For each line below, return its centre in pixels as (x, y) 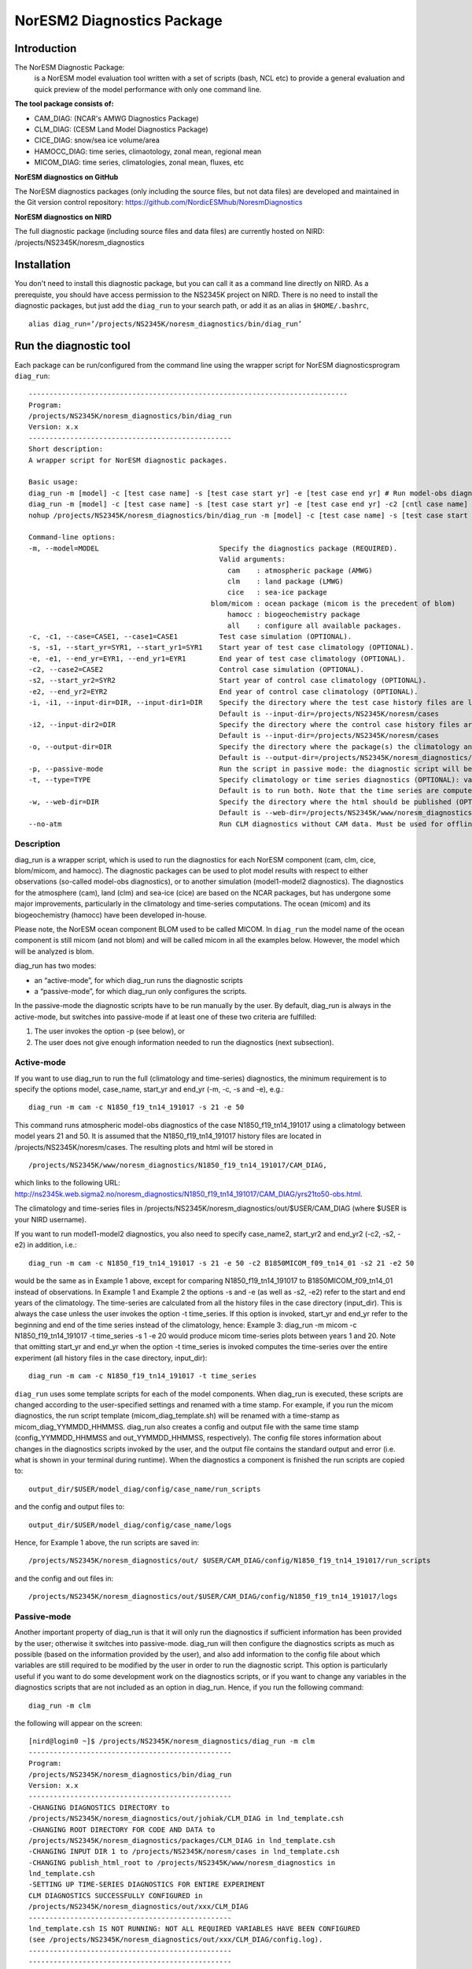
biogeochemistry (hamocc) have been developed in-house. (111, 914)
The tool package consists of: (64, 104)
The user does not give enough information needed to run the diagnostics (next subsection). (184, 1042)
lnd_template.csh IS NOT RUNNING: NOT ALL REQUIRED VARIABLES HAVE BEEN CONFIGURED (195, 1929)
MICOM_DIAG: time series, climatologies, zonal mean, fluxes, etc (139, 162)
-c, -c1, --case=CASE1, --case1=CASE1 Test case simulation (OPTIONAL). (190, 636)
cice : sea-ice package (277, 592)
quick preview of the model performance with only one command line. (148, 89)
